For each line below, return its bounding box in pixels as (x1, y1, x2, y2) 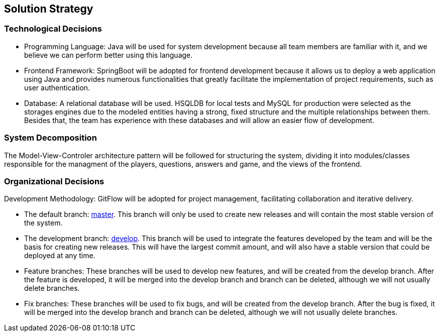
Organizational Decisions (4, 176, 104, 186)
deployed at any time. (24, 251, 95, 260)
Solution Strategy (4, 3, 93, 15)
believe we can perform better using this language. (24, 50, 193, 59)
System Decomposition (4, 133, 97, 143)
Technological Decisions (4, 24, 102, 34)
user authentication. (24, 83, 90, 92)
